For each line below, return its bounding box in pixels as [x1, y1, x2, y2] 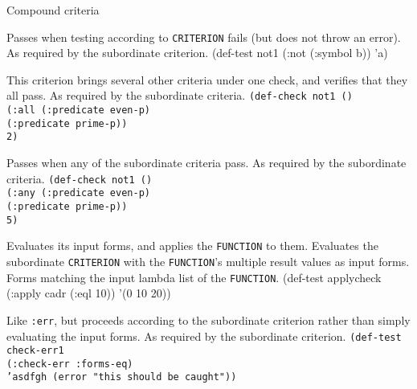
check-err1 [6, 345, 64, 357]
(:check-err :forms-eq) [6, 358, 133, 370]
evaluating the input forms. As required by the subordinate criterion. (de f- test [6, 327, 402, 344]
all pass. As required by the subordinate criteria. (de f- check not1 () [6, 87, 353, 104]
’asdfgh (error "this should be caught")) [6, 371, 237, 383]
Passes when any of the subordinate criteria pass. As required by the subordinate [6, 154, 407, 171]
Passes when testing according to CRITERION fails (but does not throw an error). [6, 28, 401, 45]
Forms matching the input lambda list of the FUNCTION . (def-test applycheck [6, 268, 382, 285]
